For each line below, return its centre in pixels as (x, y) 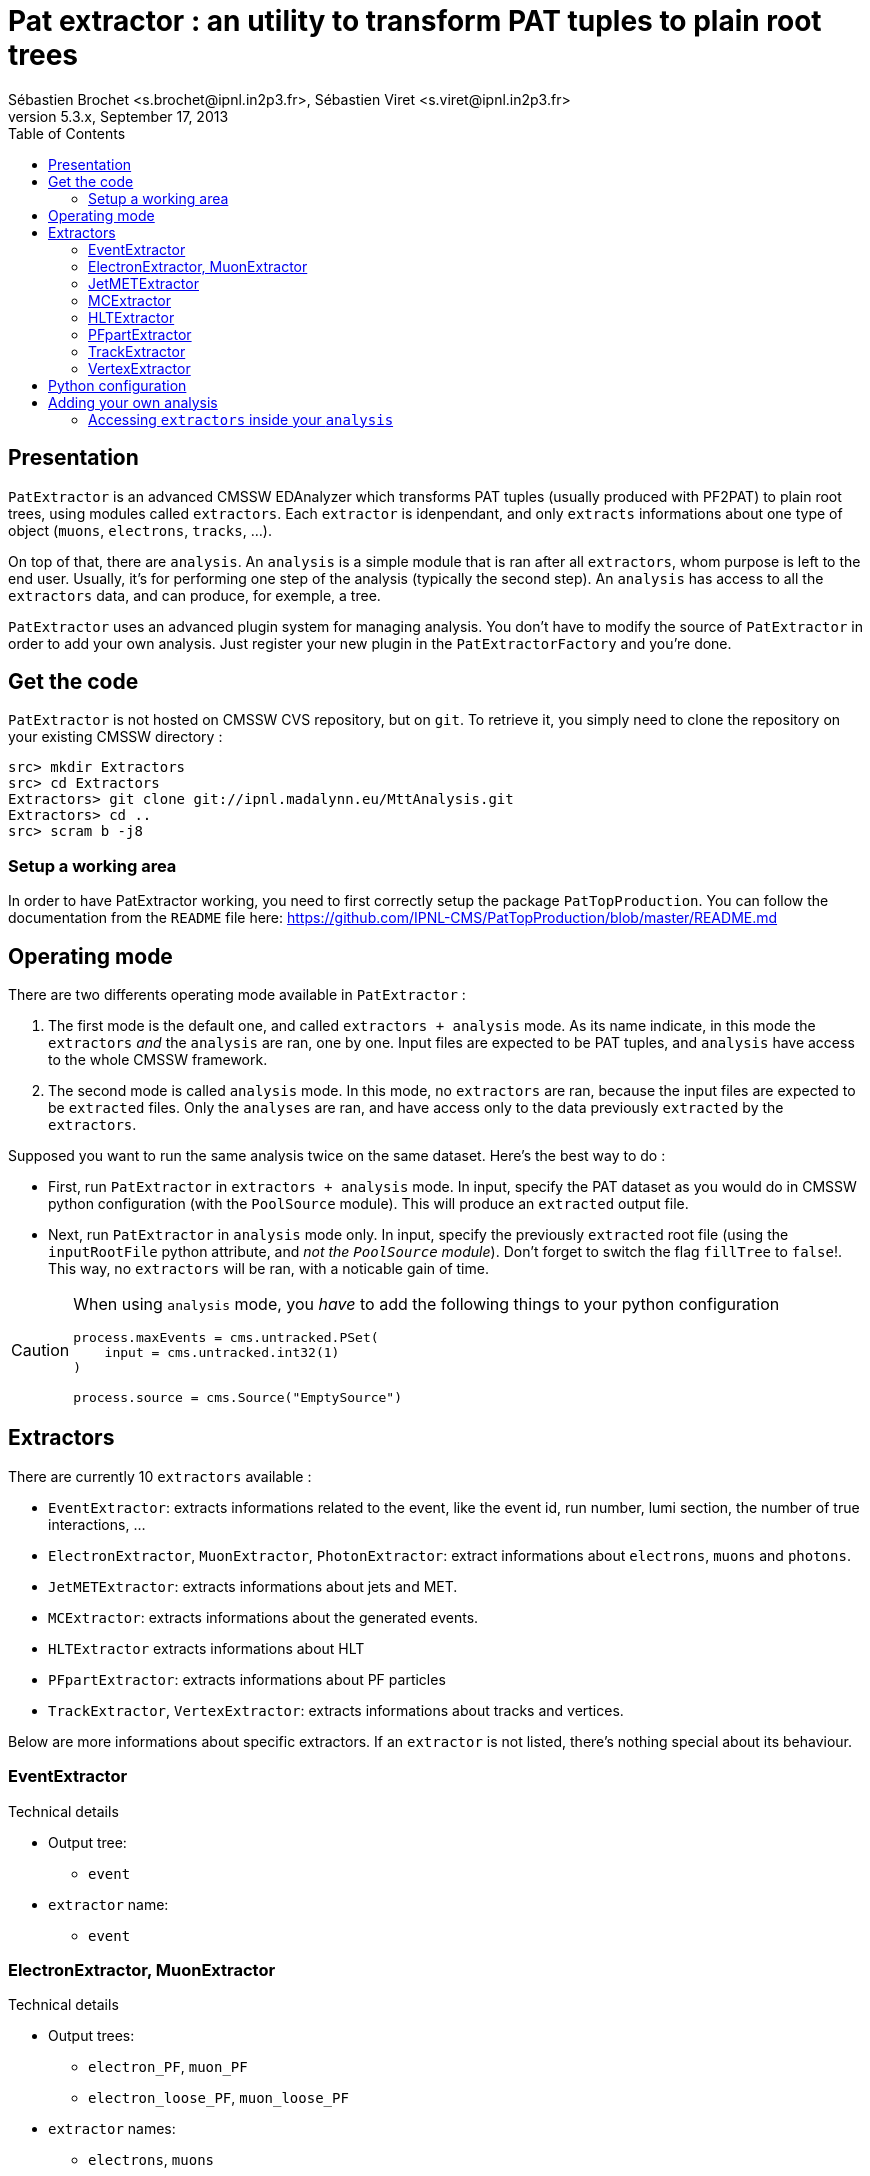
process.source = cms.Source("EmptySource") (238, 1398)
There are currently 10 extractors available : (160, 1476)
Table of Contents (67, 133)
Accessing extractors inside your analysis (241, 419)
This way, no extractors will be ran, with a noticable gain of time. (268, 1269)
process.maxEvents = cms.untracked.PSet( (226, 1338)
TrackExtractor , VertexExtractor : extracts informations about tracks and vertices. (336, 1710)
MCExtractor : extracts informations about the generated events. (263, 1617)
